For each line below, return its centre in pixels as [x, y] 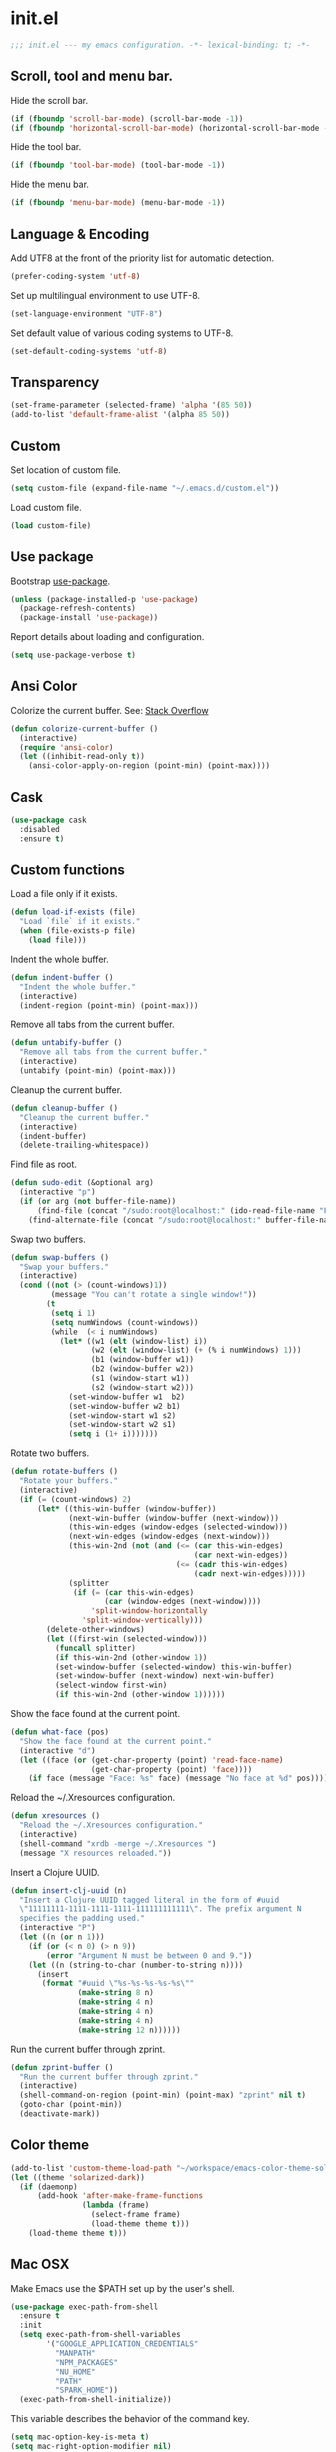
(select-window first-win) [111, 1685]
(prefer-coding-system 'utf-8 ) [75, 276]
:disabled [39, 829]
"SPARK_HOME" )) [86, 2390]
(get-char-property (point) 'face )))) [171, 1769]
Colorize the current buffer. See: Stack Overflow [109, 710]
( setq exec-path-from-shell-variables [100, 2335]
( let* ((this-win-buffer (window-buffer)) [126, 1508]
